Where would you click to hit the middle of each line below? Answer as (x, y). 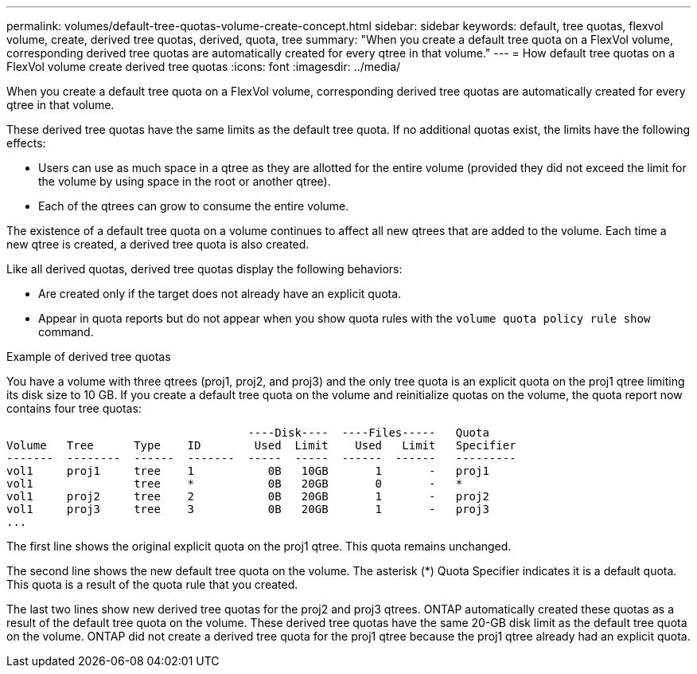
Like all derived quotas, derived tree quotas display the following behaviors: (204, 269)
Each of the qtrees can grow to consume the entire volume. (194, 206)
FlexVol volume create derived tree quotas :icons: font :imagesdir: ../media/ (204, 67)
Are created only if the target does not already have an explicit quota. (220, 294)
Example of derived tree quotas (89, 357)
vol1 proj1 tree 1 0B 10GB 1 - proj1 (248, 471)
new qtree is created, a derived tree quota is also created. (158, 244)
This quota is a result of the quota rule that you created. (152, 584)
